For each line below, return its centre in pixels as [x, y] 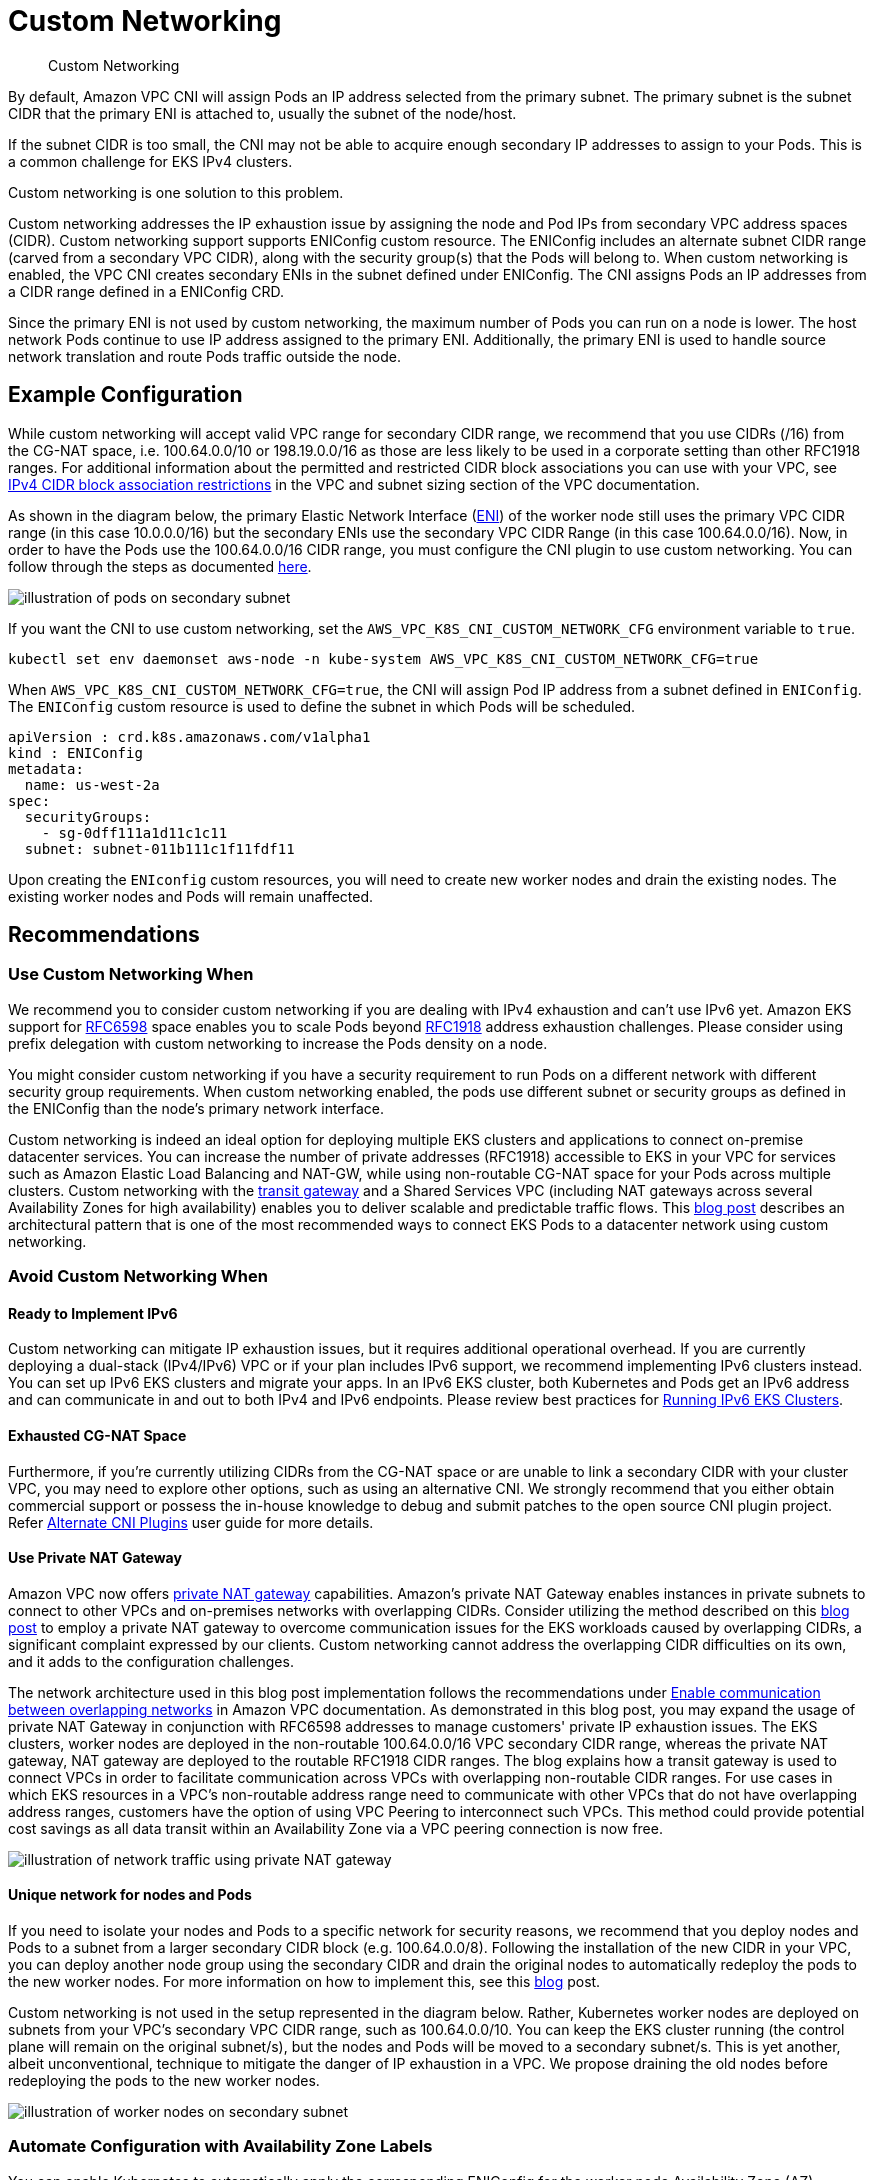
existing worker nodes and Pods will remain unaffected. [191, 896]
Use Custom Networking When [131, 974]
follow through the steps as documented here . [160, 566]
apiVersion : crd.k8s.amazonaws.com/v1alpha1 [189, 736]
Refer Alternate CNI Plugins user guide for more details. [191, 1522]
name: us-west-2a [92, 784]
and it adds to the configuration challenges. [151, 1661]
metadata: [46, 768]
